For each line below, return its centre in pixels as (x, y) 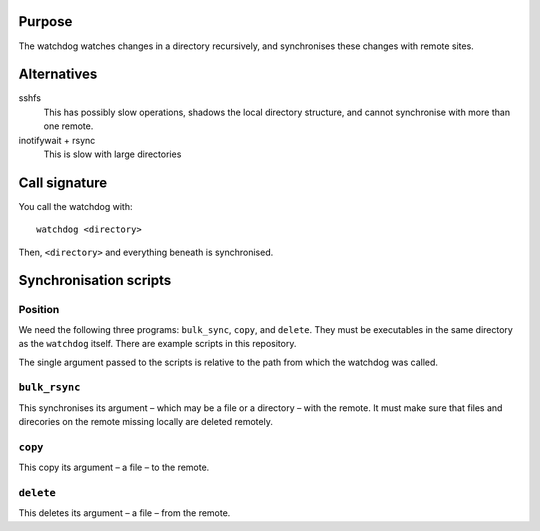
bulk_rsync (49, 387)
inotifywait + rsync (57, 140)
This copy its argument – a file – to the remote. (114, 467)
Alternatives (58, 74)
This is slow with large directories (112, 154)
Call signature (63, 182)
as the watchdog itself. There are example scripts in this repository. (157, 344)
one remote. (68, 126)
